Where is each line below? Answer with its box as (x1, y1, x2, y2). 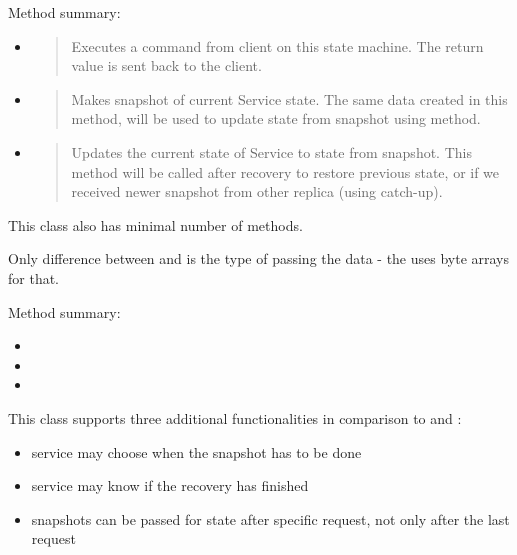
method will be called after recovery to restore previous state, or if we (71, 161, 500, 182)
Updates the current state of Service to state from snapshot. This (71, 141, 472, 162)
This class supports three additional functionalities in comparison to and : (8, 407, 462, 428)
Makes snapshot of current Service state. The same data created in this (71, 88, 508, 109)
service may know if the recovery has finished (31, 475, 309, 496)
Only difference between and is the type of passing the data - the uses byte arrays (8, 248, 510, 269)
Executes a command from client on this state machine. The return (71, 35, 484, 56)
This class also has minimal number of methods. (8, 214, 303, 235)
